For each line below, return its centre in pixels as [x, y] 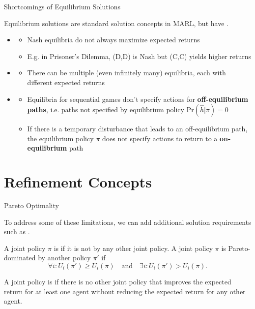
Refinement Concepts [78, 182]
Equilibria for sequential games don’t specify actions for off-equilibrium [138, 99]
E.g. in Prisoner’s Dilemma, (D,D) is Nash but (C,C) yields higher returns [139, 56]
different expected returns [66, 82]
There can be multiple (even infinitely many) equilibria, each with [127, 73]
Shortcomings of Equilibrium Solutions [62, 6]
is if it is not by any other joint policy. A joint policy [133, 248]
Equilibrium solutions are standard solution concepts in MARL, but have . [116, 23]
